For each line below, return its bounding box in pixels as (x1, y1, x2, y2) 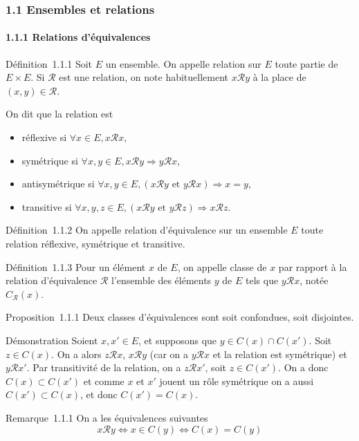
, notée (300, 273, 329, 288)
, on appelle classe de (177, 259, 267, 274)
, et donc (80, 387, 118, 402)
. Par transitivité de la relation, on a (26, 360, 181, 375)
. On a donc (278, 360, 329, 375)
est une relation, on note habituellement (59, 70, 229, 84)
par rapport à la (278, 259, 347, 274)
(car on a (149, 346, 189, 361)
